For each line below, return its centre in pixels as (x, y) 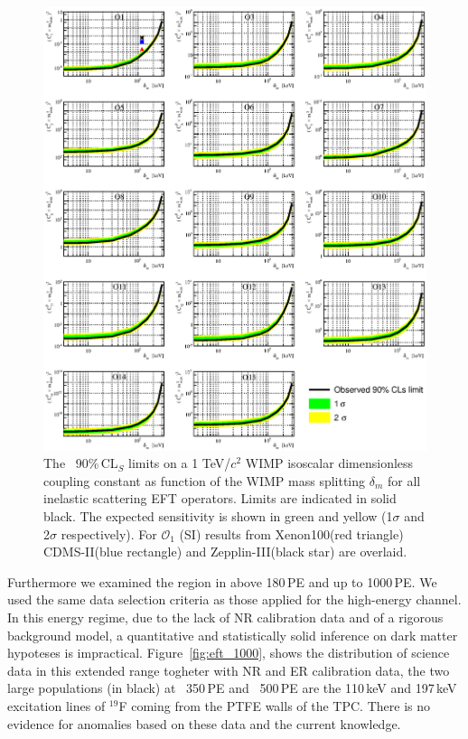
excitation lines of (56, 705)
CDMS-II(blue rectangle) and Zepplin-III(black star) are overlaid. (225, 552)
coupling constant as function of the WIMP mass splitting (205, 480)
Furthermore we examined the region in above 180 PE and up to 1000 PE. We (222, 581)
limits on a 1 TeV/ (180, 463)
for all (404, 480)
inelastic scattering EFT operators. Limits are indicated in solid (220, 498)
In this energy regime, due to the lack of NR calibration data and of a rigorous (225, 617)
